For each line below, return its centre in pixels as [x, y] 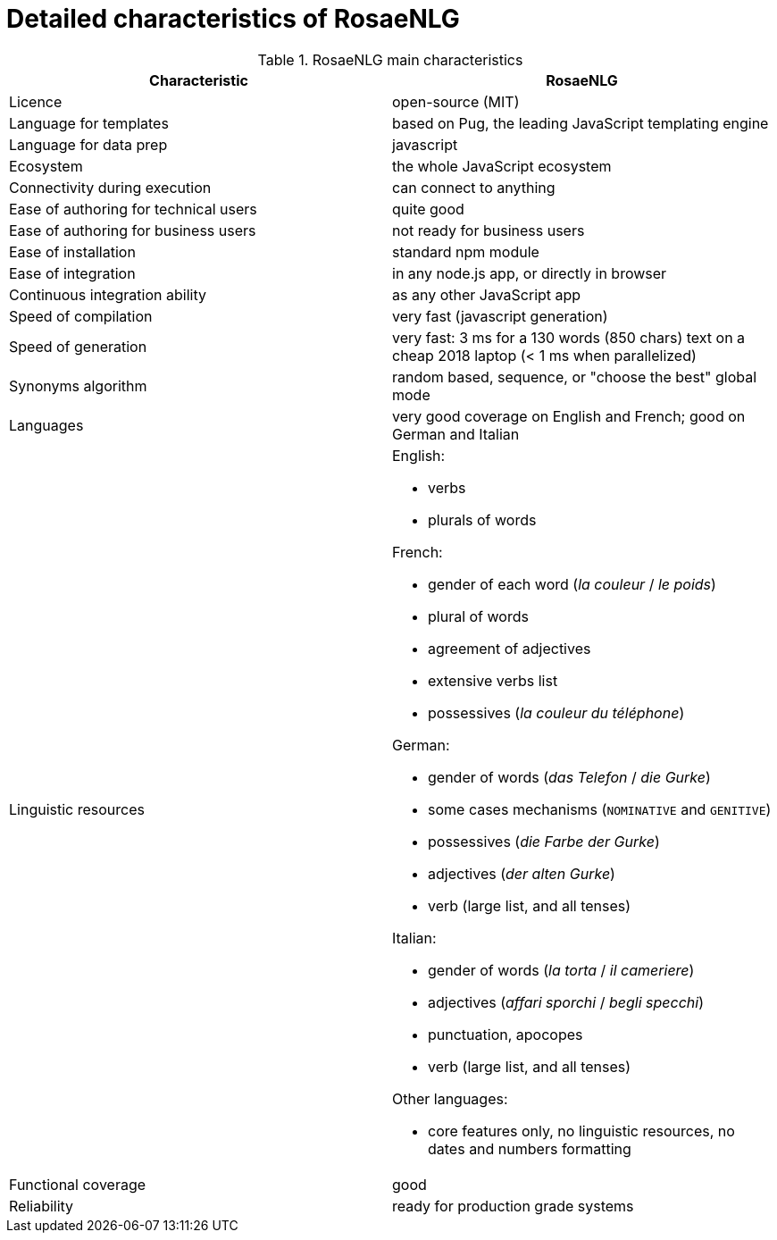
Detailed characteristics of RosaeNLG [233, 19]
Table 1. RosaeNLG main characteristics [390, 59]
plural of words [478, 616]
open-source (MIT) [456, 101]
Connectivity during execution [110, 187]
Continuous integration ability [108, 294]
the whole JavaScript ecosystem [502, 166]
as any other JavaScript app [487, 294]
